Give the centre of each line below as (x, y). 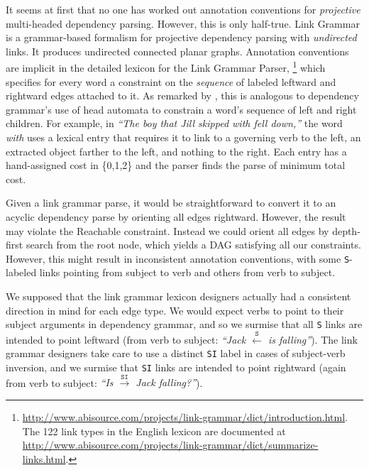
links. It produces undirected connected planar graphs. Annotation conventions (177, 51)
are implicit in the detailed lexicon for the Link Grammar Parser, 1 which (166, 67)
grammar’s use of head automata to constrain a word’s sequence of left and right (181, 109)
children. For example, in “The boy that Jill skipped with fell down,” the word (174, 123)
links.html (44, 458)
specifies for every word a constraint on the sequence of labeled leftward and (171, 81)
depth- (346, 230)
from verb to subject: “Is (60, 382)
